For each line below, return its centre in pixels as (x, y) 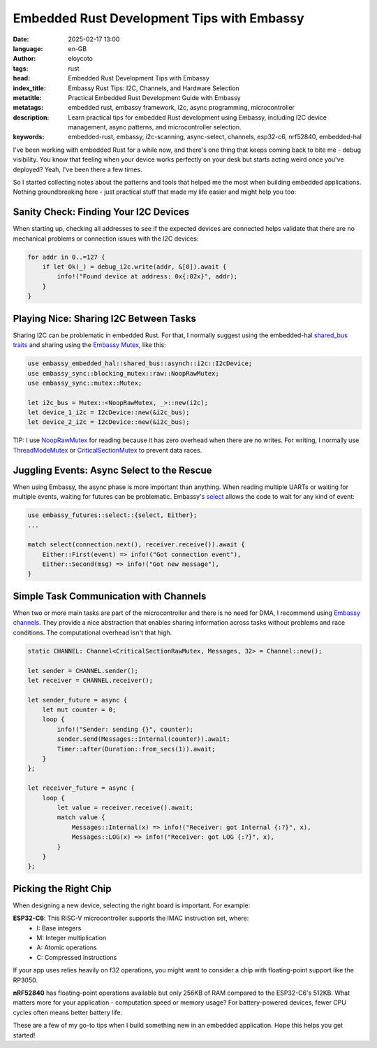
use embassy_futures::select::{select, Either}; (112, 515)
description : (31, 117)
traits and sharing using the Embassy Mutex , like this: (90, 345)
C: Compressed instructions (77, 957)
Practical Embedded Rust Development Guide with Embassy (154, 97)
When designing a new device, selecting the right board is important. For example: (132, 905)
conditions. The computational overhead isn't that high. (93, 632)
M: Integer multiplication (72, 938)
